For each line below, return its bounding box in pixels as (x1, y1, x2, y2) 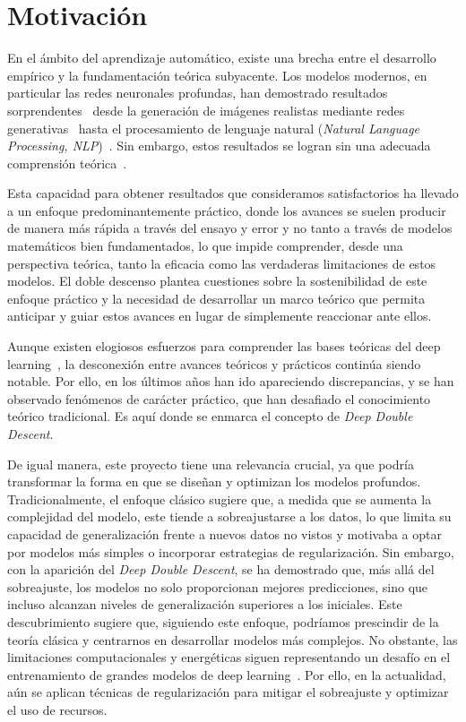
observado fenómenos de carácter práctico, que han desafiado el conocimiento (7, 389, 431, 408)
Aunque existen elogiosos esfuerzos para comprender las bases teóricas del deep (7, 337, 441, 356)
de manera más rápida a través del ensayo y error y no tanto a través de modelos (7, 219, 453, 237)
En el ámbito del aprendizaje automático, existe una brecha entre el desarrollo (7, 48, 436, 67)
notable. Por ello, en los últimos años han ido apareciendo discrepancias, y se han (7, 372, 454, 391)
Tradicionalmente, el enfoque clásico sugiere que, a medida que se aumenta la (7, 489, 432, 508)
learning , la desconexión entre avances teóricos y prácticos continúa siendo (7, 354, 421, 373)
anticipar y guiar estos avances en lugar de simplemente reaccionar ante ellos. (7, 306, 432, 325)
